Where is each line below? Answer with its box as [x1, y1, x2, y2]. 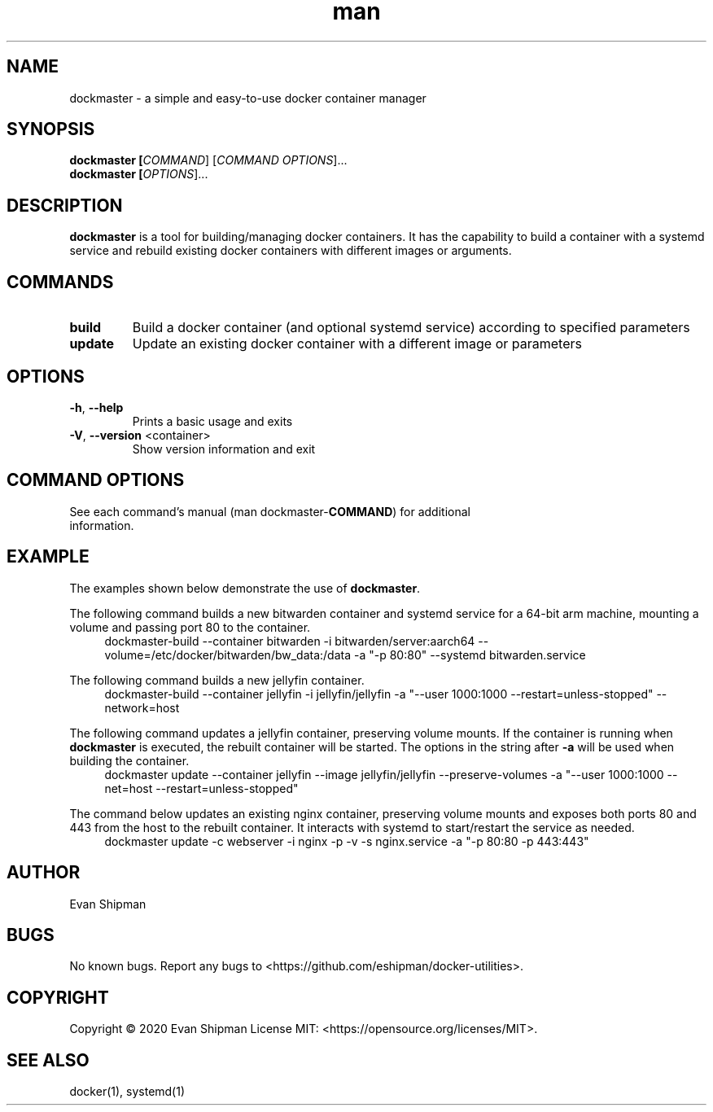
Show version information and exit [132, 441, 316, 456]
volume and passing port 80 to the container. [69, 619, 311, 634]
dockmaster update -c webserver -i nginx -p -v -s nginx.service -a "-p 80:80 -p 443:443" [104, 834, 589, 848]
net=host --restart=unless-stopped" [104, 781, 299, 795]
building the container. [69, 753, 190, 768]
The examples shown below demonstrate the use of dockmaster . [69, 580, 421, 595]
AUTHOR [7, 862, 81, 883]
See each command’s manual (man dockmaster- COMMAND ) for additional [69, 504, 470, 519]
